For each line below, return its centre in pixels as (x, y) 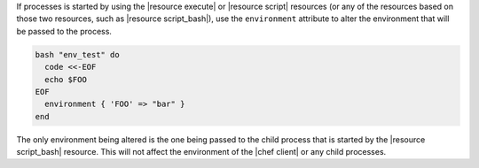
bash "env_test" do (77, 54)
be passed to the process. (64, 31)
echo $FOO (66, 79)
